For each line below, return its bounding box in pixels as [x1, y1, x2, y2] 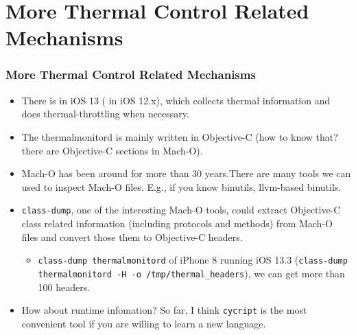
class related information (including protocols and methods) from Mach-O [21, 216, 333, 230]
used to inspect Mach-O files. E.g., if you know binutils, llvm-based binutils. [21, 179, 342, 194]
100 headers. [38, 279, 91, 294]
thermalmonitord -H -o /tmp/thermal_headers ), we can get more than [38, 266, 345, 280]
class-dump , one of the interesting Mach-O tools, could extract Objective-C [21, 203, 341, 217]
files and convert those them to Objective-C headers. [21, 229, 243, 244]
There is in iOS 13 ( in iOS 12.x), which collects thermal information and [21, 93, 331, 107]
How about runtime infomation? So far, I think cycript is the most [21, 303, 307, 317]
